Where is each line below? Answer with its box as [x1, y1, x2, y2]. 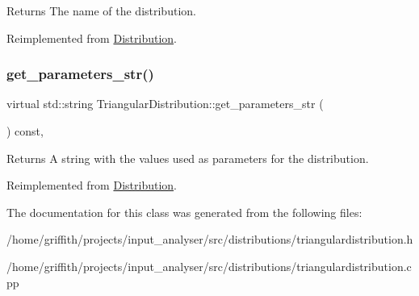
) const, [6, 123, 44, 139]
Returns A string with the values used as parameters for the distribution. [6, 149, 369, 166]
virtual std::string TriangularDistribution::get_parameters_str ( [6, 95, 324, 112]
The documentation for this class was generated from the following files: [6, 203, 362, 220]
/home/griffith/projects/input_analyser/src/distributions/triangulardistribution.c [6, 257, 412, 274]
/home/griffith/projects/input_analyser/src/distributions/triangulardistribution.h [6, 231, 413, 248]
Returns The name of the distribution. [6, 2, 196, 19]
